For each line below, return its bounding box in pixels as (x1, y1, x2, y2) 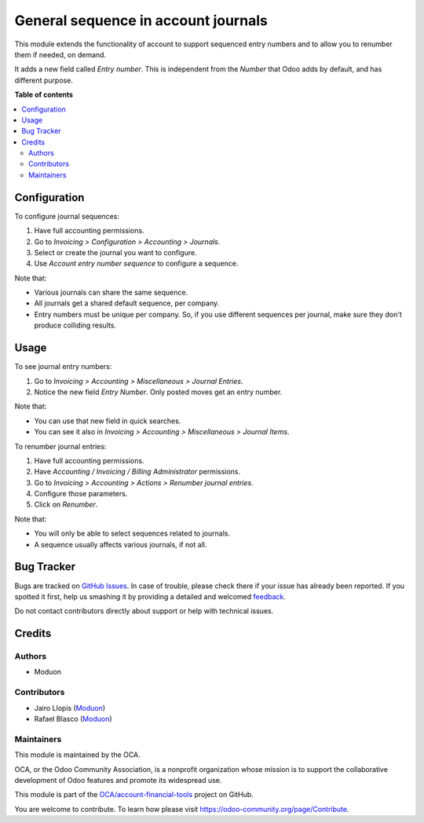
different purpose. (14, 75, 74, 85)
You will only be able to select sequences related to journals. (34, 529, 231, 538)
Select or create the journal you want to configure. (34, 247, 197, 257)
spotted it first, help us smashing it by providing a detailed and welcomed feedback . (14, 591, 287, 601)
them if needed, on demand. (14, 49, 106, 59)
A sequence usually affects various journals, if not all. (34, 540, 207, 549)
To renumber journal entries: (14, 441, 107, 451)
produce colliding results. (34, 320, 117, 330)
